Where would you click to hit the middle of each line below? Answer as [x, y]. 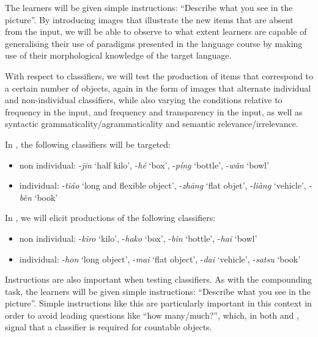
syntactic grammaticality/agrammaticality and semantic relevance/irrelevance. [152, 124]
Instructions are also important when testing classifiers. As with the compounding [159, 279]
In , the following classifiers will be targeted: [88, 144]
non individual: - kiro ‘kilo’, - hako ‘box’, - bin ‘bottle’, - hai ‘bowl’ [138, 238]
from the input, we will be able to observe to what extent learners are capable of [156, 31]
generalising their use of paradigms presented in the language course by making [154, 43]
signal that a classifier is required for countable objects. [109, 327]
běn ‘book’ [39, 197]
